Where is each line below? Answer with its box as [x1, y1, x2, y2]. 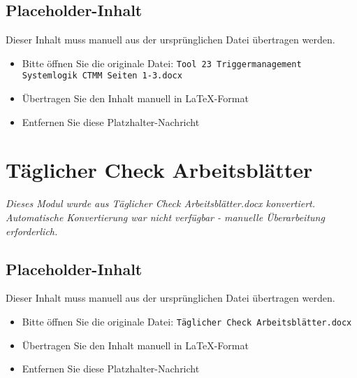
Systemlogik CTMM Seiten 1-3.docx [22, 71, 182, 81]
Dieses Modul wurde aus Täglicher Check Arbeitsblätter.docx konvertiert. [6, 196, 316, 211]
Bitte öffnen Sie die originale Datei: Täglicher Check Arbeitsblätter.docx [22, 314, 352, 328]
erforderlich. [6, 223, 58, 238]
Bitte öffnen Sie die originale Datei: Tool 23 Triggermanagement [22, 55, 302, 70]
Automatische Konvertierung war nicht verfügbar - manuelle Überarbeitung [6, 210, 325, 225]
